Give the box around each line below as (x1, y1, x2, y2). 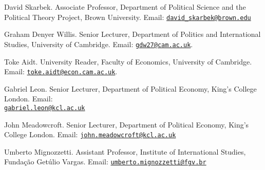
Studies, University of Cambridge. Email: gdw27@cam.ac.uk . (4, 38, 193, 49)
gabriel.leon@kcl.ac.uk (4, 104, 85, 112)
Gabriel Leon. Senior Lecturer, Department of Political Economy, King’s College (4, 83, 257, 94)
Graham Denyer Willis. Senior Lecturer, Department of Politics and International (4, 29, 261, 39)
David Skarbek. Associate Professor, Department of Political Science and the (4, 2, 246, 12)
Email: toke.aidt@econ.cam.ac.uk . (4, 66, 118, 77)
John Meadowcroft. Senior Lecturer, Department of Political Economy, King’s (4, 119, 249, 130)
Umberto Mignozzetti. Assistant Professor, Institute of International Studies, (4, 146, 246, 157)
